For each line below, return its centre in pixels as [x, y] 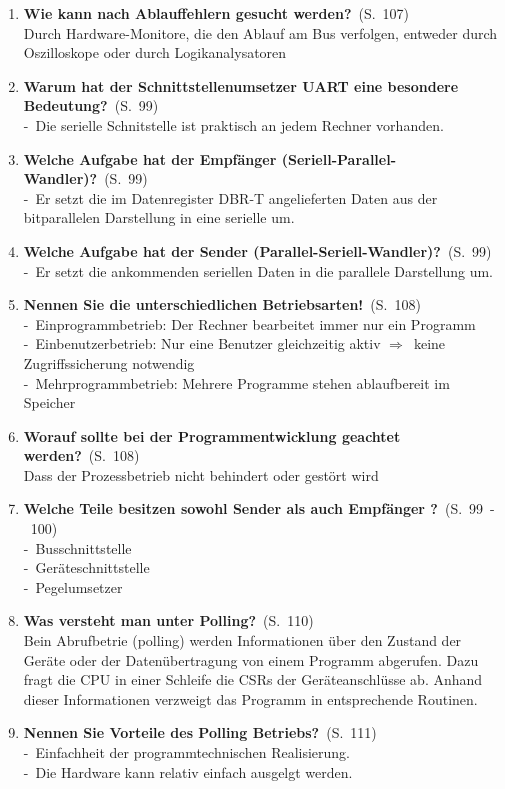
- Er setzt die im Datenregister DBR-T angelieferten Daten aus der [230, 197]
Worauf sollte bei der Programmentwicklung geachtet [212, 435]
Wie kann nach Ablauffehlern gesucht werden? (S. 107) [216, 13]
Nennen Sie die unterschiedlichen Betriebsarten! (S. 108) [222, 304]
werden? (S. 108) [81, 455]
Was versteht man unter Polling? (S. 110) [168, 620]
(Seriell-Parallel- [339, 158]
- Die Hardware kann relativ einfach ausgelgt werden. [188, 771]
